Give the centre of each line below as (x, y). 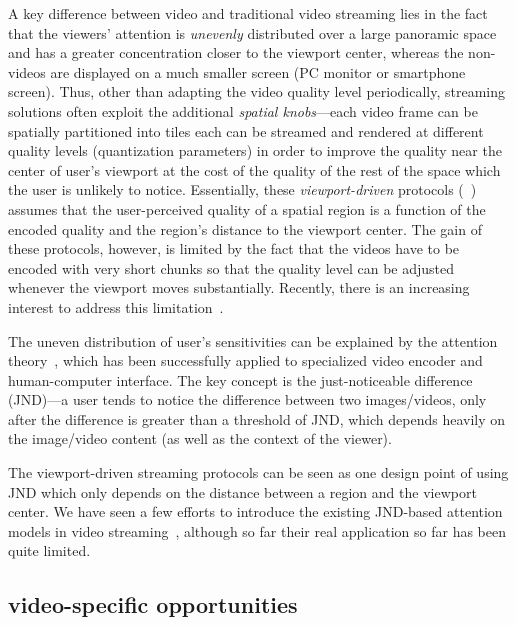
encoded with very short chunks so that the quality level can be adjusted (231, 267)
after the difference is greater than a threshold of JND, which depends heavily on (257, 418)
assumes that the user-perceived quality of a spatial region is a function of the (247, 208)
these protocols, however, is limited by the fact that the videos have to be (234, 248)
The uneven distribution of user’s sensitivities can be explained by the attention (253, 340)
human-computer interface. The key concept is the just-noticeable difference (240, 379)
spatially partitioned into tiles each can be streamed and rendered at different (246, 130)
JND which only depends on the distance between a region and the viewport (242, 491)
